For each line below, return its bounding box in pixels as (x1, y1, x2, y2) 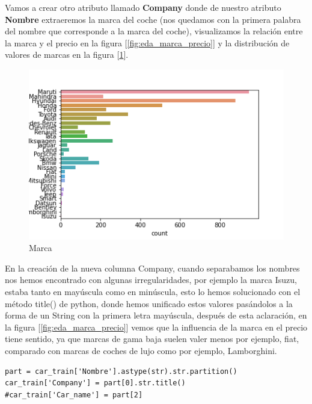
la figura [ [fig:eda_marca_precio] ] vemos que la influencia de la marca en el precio (5, 320, 308, 333)
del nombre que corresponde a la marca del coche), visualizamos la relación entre (5, 25, 303, 37)
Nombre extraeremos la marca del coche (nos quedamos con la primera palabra (5, 13, 301, 25)
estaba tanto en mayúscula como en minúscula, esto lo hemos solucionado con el (5, 285, 301, 297)
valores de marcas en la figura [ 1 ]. (5, 48, 129, 61)
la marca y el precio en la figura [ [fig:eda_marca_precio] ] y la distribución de (5, 36, 290, 49)
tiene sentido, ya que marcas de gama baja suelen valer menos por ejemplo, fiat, (5, 332, 299, 345)
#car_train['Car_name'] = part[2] (5, 390, 143, 399)
